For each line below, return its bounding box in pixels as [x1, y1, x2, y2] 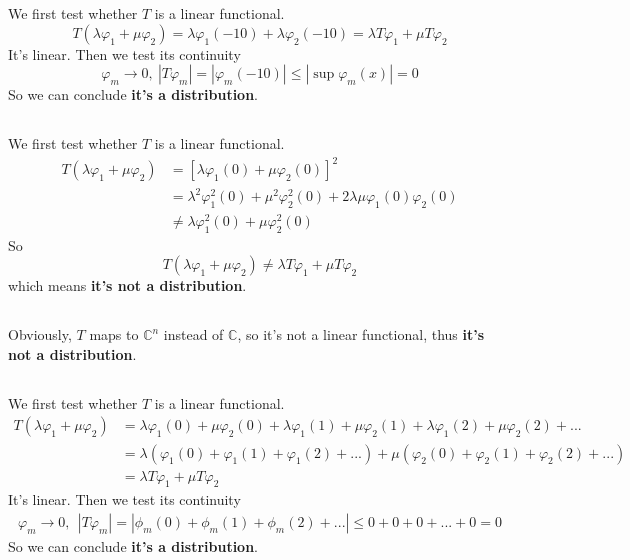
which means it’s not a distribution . [8, 275, 247, 296]
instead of [163, 324, 224, 345]
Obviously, [8, 324, 72, 345]
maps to [89, 324, 139, 345]
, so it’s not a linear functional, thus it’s [237, 324, 485, 345]
